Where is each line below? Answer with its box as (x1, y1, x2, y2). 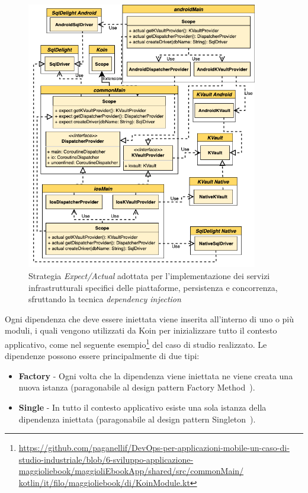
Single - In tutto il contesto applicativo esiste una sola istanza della (18, 401, 267, 413)
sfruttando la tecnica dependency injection (28, 293, 181, 305)
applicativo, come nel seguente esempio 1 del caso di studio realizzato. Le (5, 336, 267, 350)
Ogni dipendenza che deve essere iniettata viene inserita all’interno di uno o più (5, 312, 294, 325)
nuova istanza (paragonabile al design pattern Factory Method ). (18, 381, 255, 393)
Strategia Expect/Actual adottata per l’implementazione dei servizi (28, 270, 270, 281)
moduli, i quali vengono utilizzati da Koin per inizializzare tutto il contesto (5, 324, 277, 337)
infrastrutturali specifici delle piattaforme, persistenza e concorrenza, (28, 281, 278, 293)
